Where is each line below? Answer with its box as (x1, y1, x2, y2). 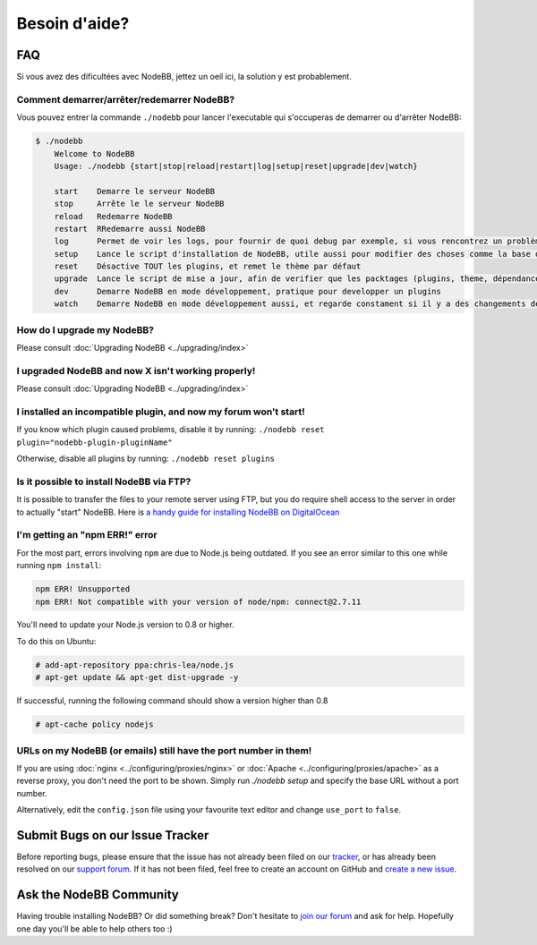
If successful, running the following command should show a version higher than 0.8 (16, 695, 328, 706)
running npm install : (16, 560, 102, 571)
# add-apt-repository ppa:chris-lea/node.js (35, 660, 234, 670)
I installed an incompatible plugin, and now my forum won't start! (16, 405, 305, 418)
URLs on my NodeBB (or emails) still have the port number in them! (16, 744, 312, 756)
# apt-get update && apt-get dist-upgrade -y (35, 672, 239, 683)
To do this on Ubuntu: (16, 635, 97, 646)
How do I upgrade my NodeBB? (16, 323, 154, 336)
